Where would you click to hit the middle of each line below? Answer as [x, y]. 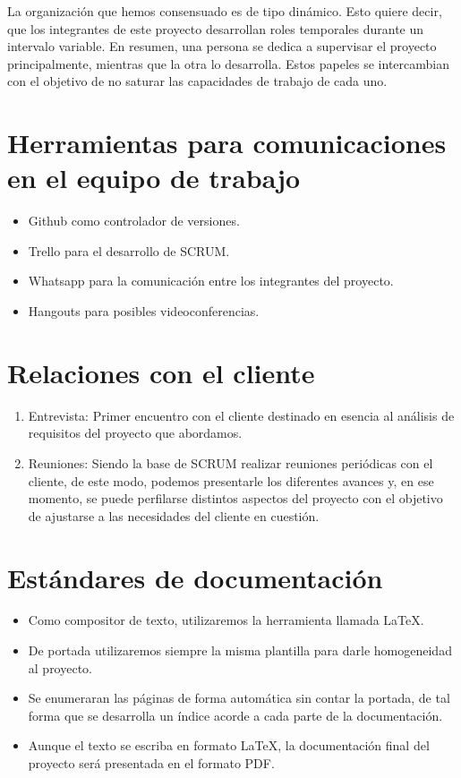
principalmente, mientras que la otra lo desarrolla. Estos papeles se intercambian [228, 63]
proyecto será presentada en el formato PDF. [151, 763]
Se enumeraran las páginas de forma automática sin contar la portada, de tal [239, 698]
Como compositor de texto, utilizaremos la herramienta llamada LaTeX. [226, 620]
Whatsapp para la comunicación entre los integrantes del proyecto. [211, 281]
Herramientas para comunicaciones [227, 143]
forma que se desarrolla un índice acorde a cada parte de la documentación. [235, 715]
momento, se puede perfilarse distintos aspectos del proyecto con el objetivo [235, 498]
